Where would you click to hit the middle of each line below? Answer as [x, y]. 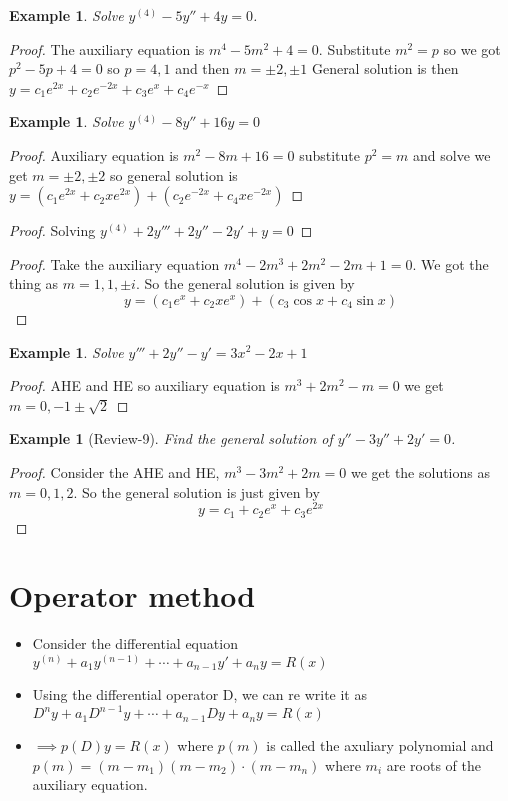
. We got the [450, 263]
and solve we [452, 154]
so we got [472, 48]
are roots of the [433, 764]
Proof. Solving [52, 230]
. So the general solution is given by [245, 283]
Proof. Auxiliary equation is [94, 154]
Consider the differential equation [135, 643]
